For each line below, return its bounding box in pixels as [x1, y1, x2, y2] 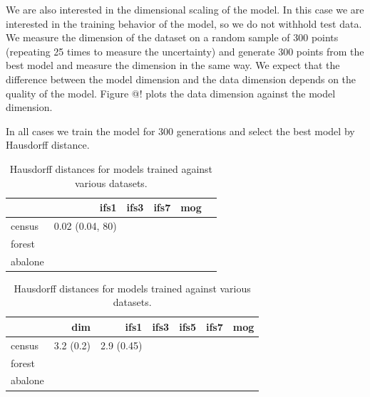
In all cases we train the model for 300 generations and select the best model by [6, 123, 355, 138]
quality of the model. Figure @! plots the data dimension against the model [6, 85, 336, 100]
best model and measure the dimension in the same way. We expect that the [6, 58, 340, 73]
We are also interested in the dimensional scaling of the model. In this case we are [6, 2, 364, 16]
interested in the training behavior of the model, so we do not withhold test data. [6, 16, 362, 31]
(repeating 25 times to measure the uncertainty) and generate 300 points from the [6, 43, 364, 58]
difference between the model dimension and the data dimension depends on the [6, 71, 356, 86]
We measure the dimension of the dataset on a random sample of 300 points [6, 30, 339, 45]
